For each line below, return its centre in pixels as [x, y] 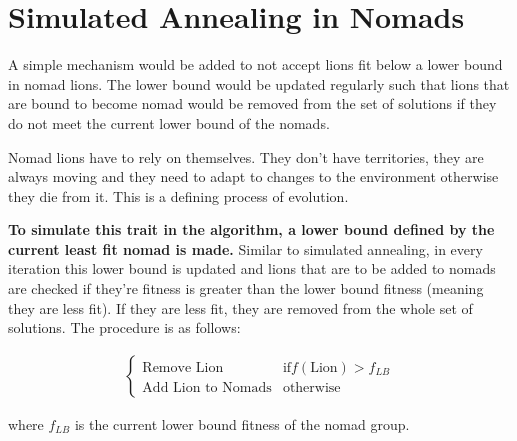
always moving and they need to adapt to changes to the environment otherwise [253, 176]
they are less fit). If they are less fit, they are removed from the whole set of [240, 307]
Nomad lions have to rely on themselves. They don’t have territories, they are [246, 156]
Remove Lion [183, 367]
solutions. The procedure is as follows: [124, 327]
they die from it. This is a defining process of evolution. [178, 195]
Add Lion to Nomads [207, 387]
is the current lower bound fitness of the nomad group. [242, 423]
